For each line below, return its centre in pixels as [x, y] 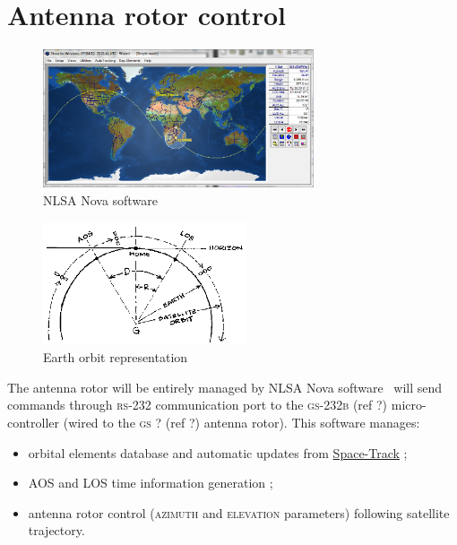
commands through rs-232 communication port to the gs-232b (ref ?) [198, 405]
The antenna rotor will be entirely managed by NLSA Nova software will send [225, 387]
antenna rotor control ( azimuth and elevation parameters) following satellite [239, 512]
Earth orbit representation [116, 357]
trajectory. [56, 530]
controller [34, 423]
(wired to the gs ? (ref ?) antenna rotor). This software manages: [241, 423]
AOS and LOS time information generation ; [151, 483]
